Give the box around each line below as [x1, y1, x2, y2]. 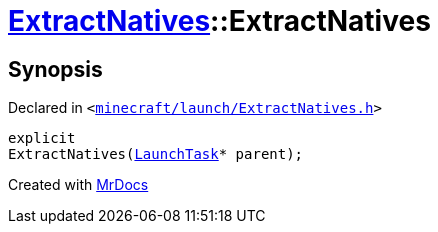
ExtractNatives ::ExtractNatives [8, 4, 431, 38]
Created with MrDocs [8, 176, 149, 194]
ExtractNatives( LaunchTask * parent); [8, 146, 304, 163]
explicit [8, 130, 76, 147]
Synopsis [8, 56, 103, 82]
